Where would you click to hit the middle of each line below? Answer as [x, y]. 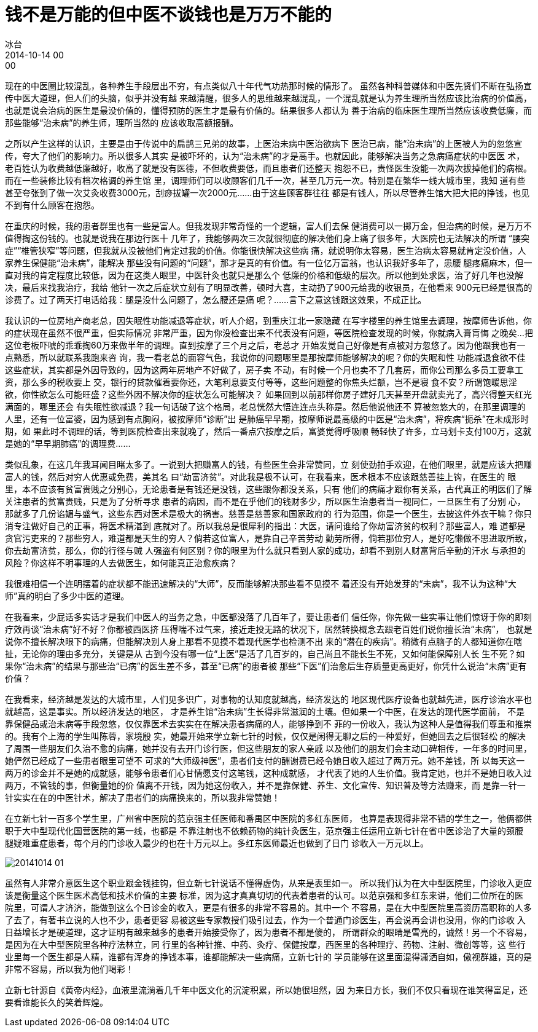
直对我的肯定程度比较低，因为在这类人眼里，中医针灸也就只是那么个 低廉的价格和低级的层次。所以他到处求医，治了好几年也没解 [264, 275]
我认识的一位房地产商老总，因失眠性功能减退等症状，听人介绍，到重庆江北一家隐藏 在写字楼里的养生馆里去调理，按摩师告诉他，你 [268, 320]
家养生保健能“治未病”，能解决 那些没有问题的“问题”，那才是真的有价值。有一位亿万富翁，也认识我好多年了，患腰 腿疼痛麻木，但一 [269, 262]
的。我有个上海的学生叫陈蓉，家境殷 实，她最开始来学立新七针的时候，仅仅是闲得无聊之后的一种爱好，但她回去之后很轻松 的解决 [265, 736]
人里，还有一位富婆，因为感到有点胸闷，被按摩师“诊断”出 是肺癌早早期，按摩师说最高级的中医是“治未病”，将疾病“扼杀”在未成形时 [267, 419]
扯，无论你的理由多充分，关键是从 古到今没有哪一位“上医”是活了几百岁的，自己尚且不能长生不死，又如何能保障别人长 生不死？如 [265, 653]
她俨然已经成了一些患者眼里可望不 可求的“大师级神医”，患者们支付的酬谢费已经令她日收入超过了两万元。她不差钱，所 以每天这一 [265, 760]
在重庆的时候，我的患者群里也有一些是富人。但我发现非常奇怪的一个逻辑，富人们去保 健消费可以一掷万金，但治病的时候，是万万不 [268, 226]
